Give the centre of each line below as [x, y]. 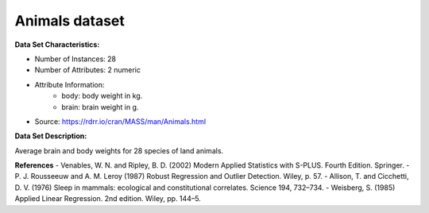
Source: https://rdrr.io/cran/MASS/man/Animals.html [120, 121]
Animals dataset [70, 21]
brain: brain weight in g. [100, 106]
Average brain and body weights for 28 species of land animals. [119, 150]
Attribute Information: [70, 84]
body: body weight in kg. [102, 96]
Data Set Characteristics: [57, 45]
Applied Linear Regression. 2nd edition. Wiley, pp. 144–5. [108, 199]
